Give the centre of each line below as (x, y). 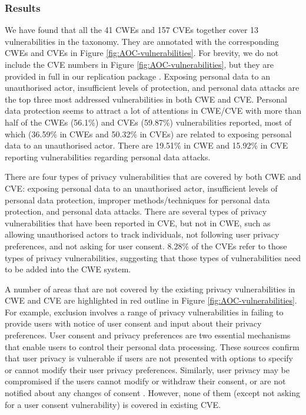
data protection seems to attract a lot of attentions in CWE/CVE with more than (153, 111)
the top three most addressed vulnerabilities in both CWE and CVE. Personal (146, 99)
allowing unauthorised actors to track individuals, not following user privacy (142, 234)
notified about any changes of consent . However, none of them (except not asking (152, 393)
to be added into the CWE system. (68, 269)
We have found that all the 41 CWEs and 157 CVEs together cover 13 (132, 30)
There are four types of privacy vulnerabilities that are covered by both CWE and (153, 177)
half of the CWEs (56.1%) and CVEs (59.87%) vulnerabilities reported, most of (148, 122)
